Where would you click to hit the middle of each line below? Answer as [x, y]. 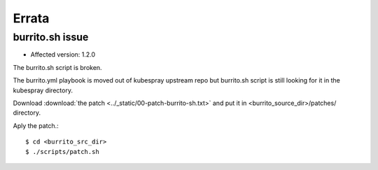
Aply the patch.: [36, 125]
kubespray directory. [43, 90]
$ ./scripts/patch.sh [62, 151]
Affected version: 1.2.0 [63, 55]
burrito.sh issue [51, 37]
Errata [31, 18]
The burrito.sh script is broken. [57, 67]
